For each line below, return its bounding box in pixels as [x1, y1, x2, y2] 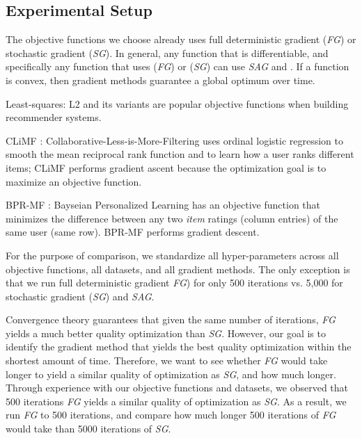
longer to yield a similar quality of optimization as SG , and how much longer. [6, 366, 336, 381]
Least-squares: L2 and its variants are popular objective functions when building [6, 96, 349, 111]
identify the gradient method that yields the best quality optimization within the [6, 339, 352, 354]
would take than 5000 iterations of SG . [6, 421, 171, 436]
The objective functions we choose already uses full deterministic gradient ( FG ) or [6, 32, 356, 47]
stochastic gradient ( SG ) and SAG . [6, 289, 155, 303]
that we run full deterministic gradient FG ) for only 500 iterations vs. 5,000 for [6, 275, 343, 290]
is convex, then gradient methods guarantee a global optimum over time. [6, 72, 315, 87]
